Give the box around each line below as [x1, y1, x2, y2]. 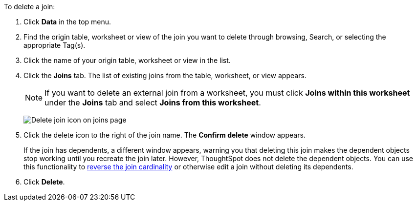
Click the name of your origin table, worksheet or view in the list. [23, 56, 231, 64]
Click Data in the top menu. [23, 18, 111, 26]
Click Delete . [23, 178, 65, 186]
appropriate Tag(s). [23, 41, 86, 49]
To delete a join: [4, 2, 55, 11]
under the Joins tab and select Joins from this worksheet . [44, 98, 261, 107]
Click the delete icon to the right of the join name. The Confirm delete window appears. [23, 131, 306, 139]
